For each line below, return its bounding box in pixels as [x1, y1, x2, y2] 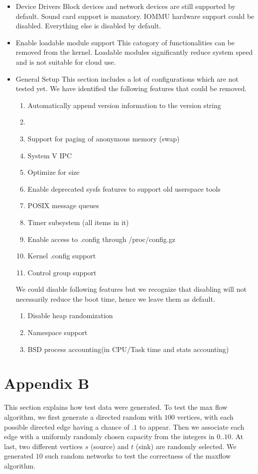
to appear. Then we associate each [139, 421, 245, 432]
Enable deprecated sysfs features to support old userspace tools [27, 183, 221, 194]
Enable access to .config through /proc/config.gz [27, 234, 175, 244]
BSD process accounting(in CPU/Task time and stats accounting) [27, 344, 229, 354]
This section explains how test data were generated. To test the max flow [4, 402, 228, 412]
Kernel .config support [27, 250, 96, 261]
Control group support [27, 267, 97, 277]
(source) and [90, 441, 129, 451]
